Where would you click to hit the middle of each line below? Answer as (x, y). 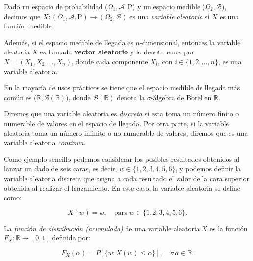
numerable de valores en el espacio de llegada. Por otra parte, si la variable (116, 123)
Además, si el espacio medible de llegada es (69, 42)
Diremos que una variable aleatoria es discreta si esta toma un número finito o (122, 114)
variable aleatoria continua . (45, 143)
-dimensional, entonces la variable (190, 42)
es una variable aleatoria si (170, 16)
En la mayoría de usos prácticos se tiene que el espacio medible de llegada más (122, 88)
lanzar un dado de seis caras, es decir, (61, 169)
